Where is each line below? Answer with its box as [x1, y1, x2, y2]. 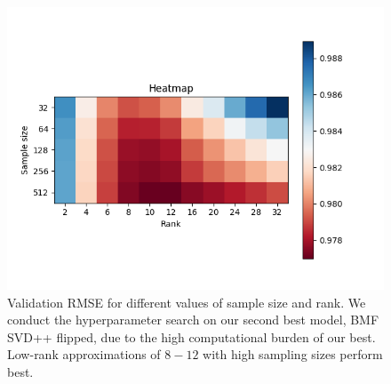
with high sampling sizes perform [203, 345, 383, 364]
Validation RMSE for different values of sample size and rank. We [7, 292, 366, 311]
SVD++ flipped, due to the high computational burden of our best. [7, 327, 376, 346]
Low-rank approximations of [7, 345, 161, 364]
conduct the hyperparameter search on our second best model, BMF [7, 310, 379, 329]
